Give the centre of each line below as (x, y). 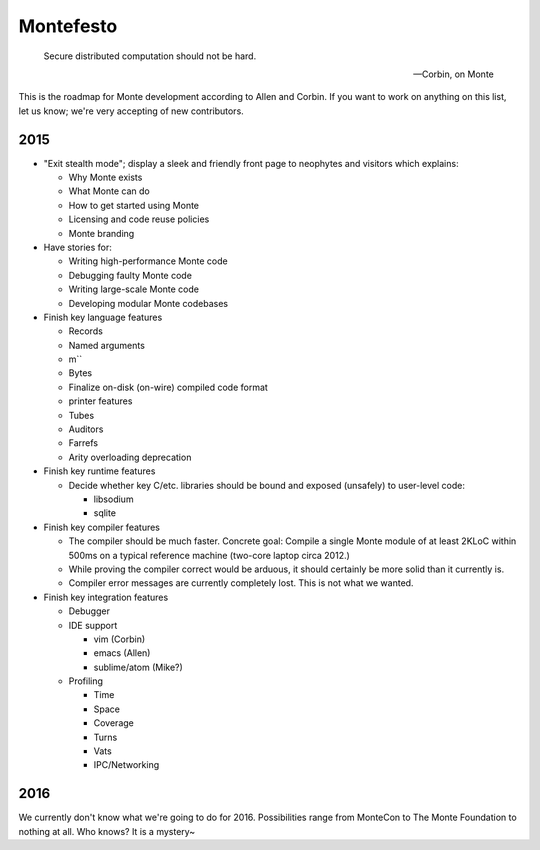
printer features (100, 401)
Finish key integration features (106, 597)
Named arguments (106, 345)
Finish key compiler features (101, 527)
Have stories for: (77, 247)
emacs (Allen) (122, 653)
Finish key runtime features (99, 471)
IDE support (93, 625)
